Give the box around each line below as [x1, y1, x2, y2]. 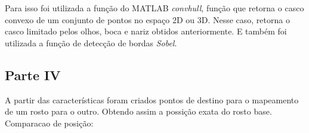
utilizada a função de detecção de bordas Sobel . [5, 36, 177, 49]
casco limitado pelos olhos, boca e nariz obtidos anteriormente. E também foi [5, 25, 287, 37]
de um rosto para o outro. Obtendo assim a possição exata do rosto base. [5, 105, 272, 118]
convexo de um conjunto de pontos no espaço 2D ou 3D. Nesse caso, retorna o [5, 13, 290, 26]
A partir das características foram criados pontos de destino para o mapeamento [5, 93, 299, 106]
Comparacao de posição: [5, 116, 94, 129]
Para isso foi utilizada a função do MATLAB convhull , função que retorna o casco [5, 2, 304, 14]
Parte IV [5, 65, 61, 84]
